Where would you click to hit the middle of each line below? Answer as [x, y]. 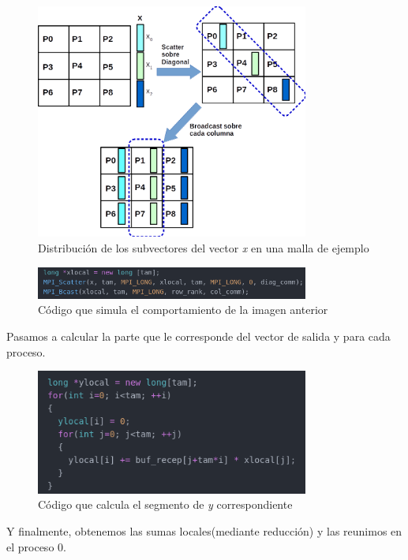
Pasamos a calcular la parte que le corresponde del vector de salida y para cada [198, 336]
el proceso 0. [36, 546]
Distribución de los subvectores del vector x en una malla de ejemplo [204, 248]
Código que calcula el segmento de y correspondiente [165, 504]
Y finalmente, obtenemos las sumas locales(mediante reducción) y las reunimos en [204, 531]
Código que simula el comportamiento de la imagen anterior [183, 310]
